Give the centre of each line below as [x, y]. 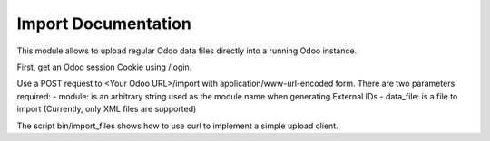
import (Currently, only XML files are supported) [107, 109]
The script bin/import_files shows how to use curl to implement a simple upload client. [178, 126]
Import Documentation [104, 23]
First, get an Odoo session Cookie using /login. [104, 67]
